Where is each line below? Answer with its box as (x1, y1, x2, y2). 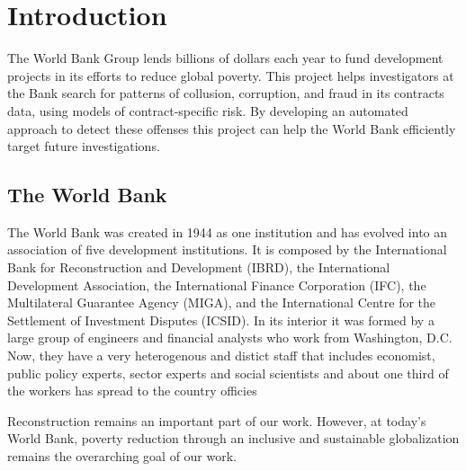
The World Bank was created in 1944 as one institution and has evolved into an (7, 222, 448, 241)
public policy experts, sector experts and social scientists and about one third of (7, 363, 449, 382)
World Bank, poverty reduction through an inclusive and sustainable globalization (7, 429, 460, 448)
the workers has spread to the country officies (7, 381, 257, 400)
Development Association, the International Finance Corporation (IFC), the (7, 275, 426, 294)
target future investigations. (7, 137, 160, 156)
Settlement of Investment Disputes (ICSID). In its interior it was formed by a (7, 310, 435, 329)
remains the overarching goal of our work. (7, 447, 237, 466)
